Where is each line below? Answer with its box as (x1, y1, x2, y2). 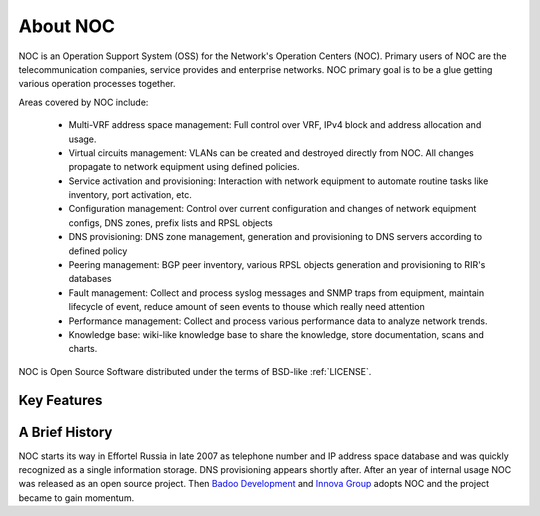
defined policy (68, 245, 128, 257)
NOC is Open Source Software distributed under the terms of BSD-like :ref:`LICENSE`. (18, 365, 372, 377)
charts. (68, 343, 98, 355)
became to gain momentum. (18, 491, 135, 504)
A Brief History (18, 423, 113, 440)
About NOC (18, 15, 115, 37)
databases (68, 273, 112, 285)
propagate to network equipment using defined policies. (68, 161, 300, 173)
